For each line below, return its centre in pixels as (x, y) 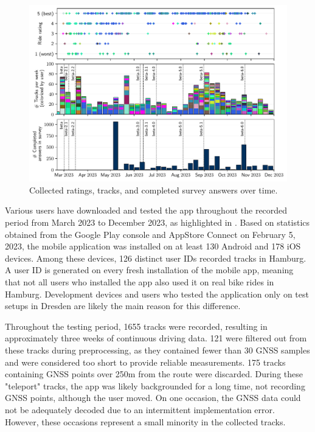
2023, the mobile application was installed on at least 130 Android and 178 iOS (153, 246)
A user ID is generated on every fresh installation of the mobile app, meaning (149, 270)
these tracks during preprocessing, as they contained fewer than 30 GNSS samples (157, 350)
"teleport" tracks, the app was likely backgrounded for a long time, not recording (155, 385)
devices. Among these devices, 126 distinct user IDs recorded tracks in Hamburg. (156, 258)
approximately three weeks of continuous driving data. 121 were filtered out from (156, 338)
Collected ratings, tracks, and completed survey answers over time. (154, 190)
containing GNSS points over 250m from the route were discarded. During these (154, 374)
